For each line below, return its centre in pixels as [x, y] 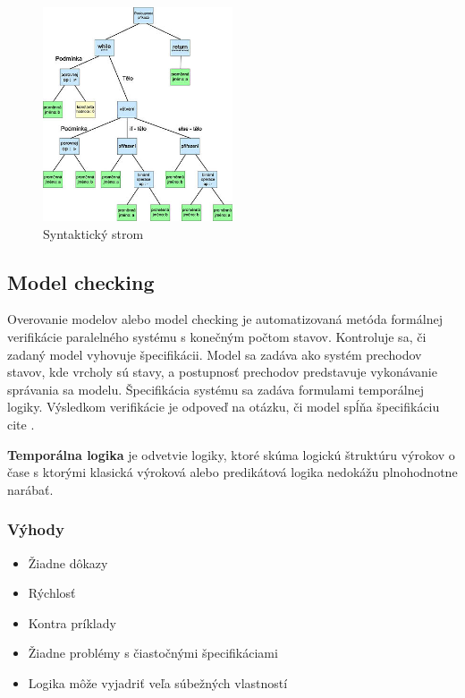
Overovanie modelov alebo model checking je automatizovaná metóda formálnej [225, 319]
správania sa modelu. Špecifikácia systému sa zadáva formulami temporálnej [216, 389]
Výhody [36, 529]
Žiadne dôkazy [68, 562]
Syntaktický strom [93, 233]
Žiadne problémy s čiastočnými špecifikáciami [153, 653]
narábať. [30, 489]
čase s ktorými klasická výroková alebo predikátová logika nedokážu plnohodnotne [232, 472]
